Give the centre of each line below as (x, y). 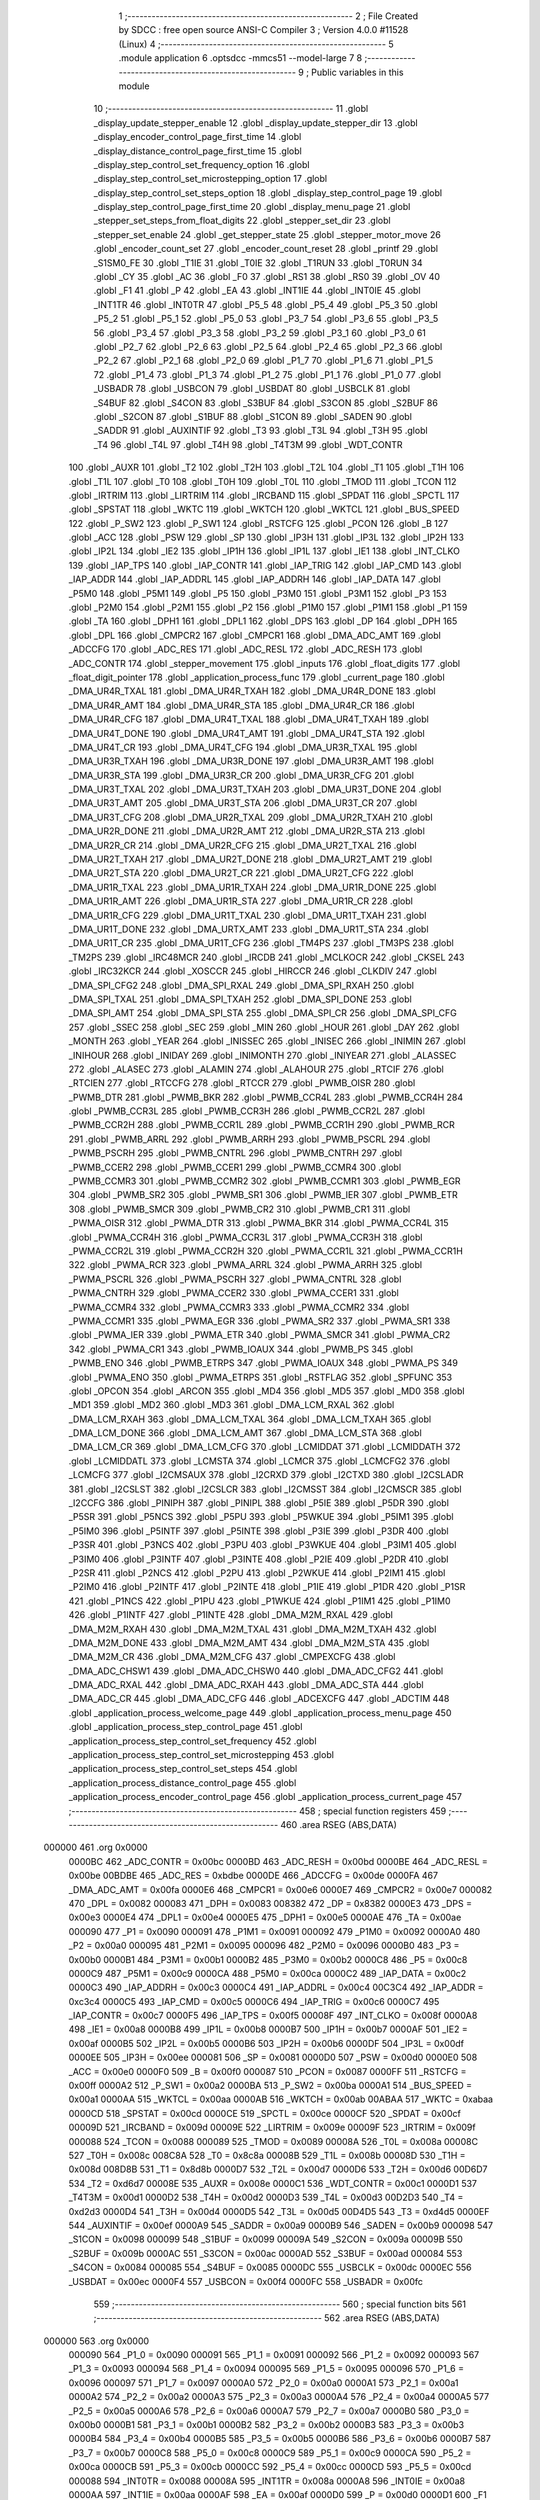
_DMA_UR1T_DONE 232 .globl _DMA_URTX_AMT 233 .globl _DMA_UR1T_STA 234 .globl (248, 929)
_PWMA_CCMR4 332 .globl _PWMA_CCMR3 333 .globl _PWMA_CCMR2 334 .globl (239, 1307)
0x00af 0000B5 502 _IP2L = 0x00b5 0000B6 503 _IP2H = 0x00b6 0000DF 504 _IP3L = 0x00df (266, 2043)
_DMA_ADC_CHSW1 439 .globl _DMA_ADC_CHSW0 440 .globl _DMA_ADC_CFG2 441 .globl (256, 1671)
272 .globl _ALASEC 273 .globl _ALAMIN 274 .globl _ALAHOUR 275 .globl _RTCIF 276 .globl (256, 1069)
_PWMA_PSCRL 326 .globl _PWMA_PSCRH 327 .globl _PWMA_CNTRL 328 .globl (235, 1279)
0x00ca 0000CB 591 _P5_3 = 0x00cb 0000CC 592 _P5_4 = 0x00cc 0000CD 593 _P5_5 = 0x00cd (270, 2467)
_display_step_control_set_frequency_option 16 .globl (201, 164)
